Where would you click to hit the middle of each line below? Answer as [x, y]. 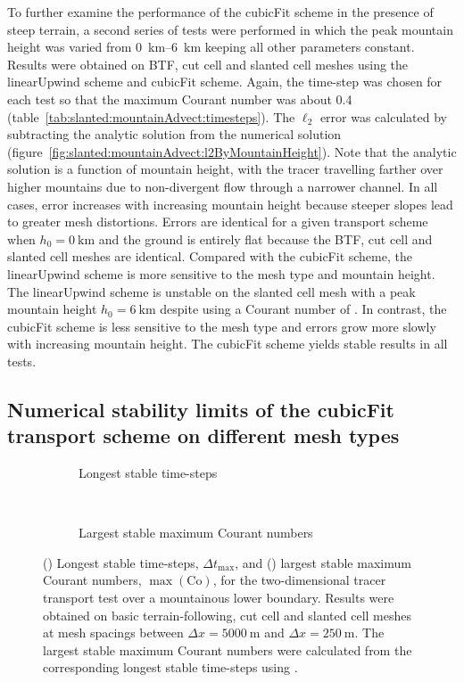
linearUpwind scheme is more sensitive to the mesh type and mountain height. [221, 273]
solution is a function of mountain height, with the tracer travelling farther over [225, 169]
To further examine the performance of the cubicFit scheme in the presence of [220, 12]
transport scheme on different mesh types [203, 435]
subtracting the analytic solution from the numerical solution [174, 134]
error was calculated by [384, 116]
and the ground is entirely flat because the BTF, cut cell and [265, 238]
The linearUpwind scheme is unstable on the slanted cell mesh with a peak [211, 291]
